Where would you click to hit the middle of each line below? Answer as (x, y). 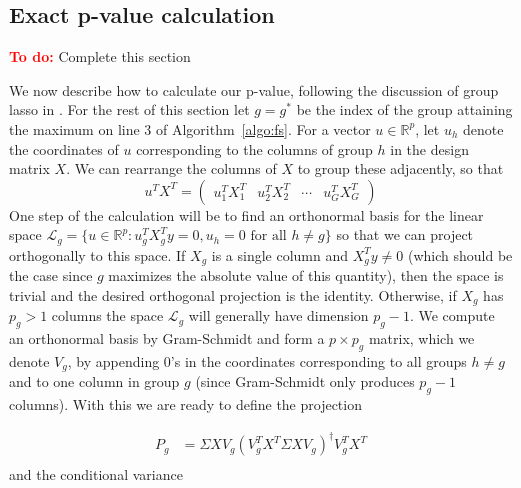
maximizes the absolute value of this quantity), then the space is (306, 275)
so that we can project (405, 234)
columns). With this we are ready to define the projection (185, 404)
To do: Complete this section (100, 56)
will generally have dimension (278, 315)
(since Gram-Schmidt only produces (305, 381)
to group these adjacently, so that (400, 168)
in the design (429, 148)
